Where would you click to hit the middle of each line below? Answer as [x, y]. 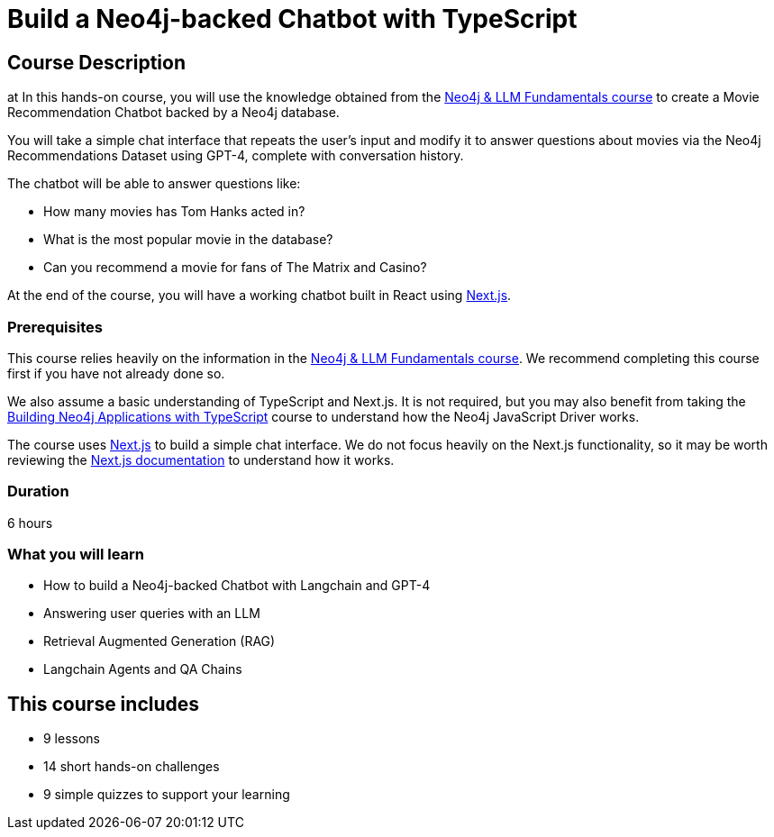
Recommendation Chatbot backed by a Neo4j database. [173, 113]
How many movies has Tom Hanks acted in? [174, 212]
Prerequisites [55, 327]
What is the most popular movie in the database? [188, 240]
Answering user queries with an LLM [152, 614]
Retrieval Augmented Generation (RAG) [159, 641]
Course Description [96, 62]
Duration [38, 491]
